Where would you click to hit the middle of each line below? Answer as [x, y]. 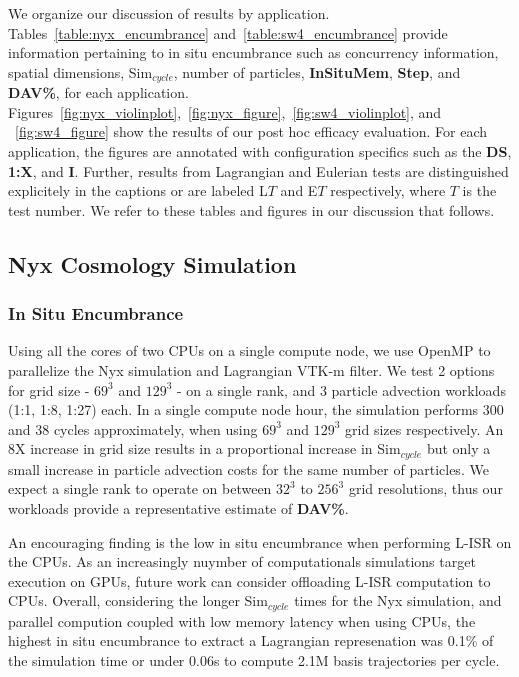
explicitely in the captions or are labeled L [138, 190]
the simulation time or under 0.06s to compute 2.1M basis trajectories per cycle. [254, 660]
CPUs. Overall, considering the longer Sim [138, 600]
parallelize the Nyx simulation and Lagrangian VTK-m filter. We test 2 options [251, 369]
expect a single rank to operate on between [140, 488]
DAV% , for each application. [98, 92]
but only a [458, 448]
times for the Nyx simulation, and [398, 600]
